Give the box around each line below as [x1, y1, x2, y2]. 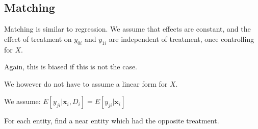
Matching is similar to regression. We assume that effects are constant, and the [4, 23, 251, 34]
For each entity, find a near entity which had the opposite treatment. [4, 115, 219, 126]
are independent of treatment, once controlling [109, 33, 254, 44]
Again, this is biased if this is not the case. [4, 61, 138, 72]
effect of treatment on [4, 33, 72, 44]
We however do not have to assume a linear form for [4, 78, 168, 89]
